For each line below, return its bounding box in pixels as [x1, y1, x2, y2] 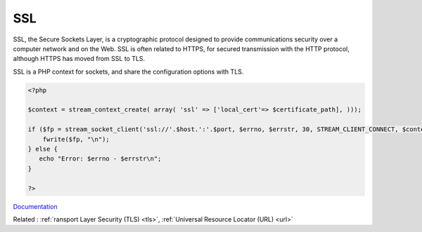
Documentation [13, 202, 58, 210]
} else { [27, 145, 58, 153]
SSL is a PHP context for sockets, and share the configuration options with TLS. [13, 67, 244, 76]
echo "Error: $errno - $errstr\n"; [39, 155, 162, 163]
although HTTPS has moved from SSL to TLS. [13, 55, 146, 63]
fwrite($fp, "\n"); [42, 135, 110, 143]
